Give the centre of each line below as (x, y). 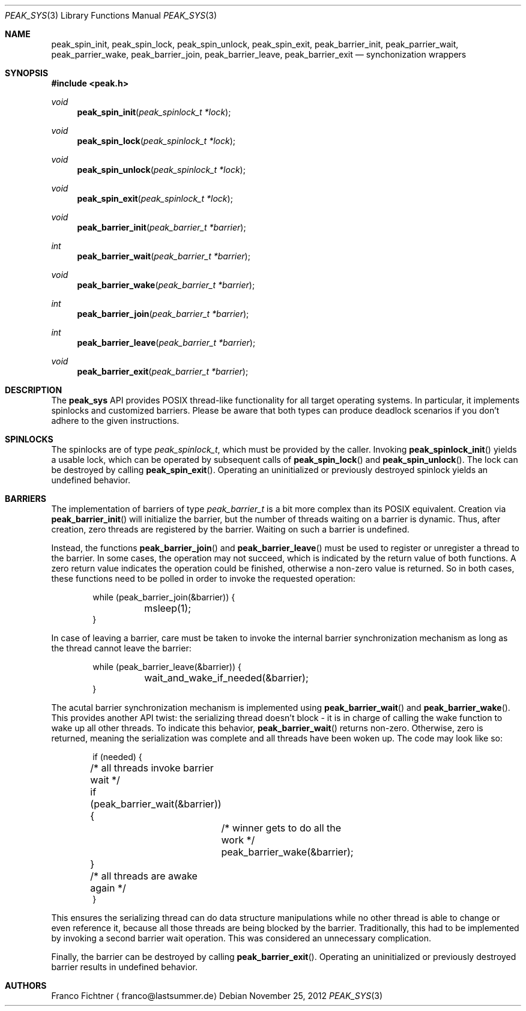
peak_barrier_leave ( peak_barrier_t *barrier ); (166, 343)
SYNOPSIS (27, 73)
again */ (108, 888)
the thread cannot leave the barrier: (121, 648)
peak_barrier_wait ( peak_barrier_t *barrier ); (164, 256)
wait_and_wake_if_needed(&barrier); (226, 678)
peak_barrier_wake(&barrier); (287, 852)
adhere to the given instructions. (115, 421)
